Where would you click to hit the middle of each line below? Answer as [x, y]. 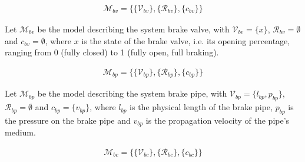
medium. [20, 132]
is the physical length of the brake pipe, [201, 107]
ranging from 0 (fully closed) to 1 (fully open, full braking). [112, 52]
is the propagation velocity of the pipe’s [218, 120]
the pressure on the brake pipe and [68, 120]
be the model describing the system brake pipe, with [132, 93]
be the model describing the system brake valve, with [133, 29]
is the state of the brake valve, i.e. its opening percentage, [186, 40]
